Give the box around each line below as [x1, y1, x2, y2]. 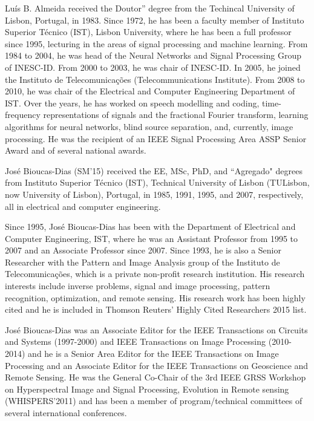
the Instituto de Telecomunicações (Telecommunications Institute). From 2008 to [5, 73, 305, 85]
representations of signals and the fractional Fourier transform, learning [43, 108, 309, 121]
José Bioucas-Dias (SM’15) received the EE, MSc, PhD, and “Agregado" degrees [5, 164, 303, 177]
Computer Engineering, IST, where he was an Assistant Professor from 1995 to [5, 232, 298, 244]
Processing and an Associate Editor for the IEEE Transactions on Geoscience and [5, 359, 309, 371]
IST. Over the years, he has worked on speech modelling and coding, [5, 96, 260, 109]
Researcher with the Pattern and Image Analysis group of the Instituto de [5, 255, 280, 268]
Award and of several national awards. [5, 144, 146, 157]
